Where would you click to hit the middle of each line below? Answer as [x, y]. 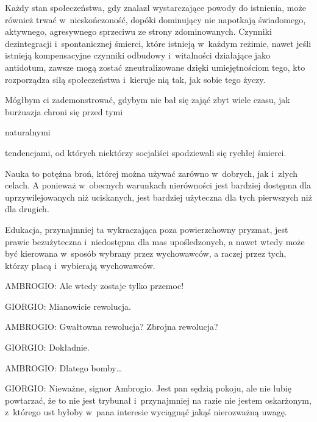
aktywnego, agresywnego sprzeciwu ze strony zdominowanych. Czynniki [138, 31]
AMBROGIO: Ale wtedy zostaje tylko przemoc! [94, 286]
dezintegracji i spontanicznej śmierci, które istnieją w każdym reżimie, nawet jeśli [158, 43]
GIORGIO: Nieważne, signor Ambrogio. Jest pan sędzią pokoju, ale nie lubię [148, 388]
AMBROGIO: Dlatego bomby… [64, 367]
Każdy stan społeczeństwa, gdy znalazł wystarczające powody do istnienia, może [155, 7]
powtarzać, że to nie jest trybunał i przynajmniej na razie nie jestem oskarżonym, [158, 400]
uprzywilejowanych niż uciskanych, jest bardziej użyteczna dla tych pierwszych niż [158, 197]
